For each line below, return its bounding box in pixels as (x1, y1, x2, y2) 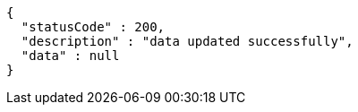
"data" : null (21, 48, 120, 63)
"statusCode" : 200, (21, 20, 166, 34)
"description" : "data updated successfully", (21, 34, 354, 48)
